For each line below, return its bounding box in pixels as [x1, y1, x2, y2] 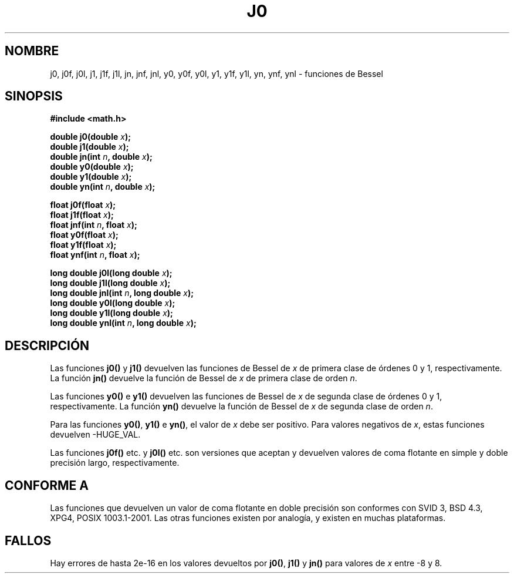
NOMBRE [5, 43, 59, 59]
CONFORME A [5, 478, 89, 493]
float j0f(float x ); [50, 200, 116, 210]
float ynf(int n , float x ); [50, 250, 140, 260]
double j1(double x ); [50, 142, 129, 152]
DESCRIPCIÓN [5, 338, 90, 353]
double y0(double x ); [50, 162, 134, 172]
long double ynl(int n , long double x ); [50, 318, 197, 328]
